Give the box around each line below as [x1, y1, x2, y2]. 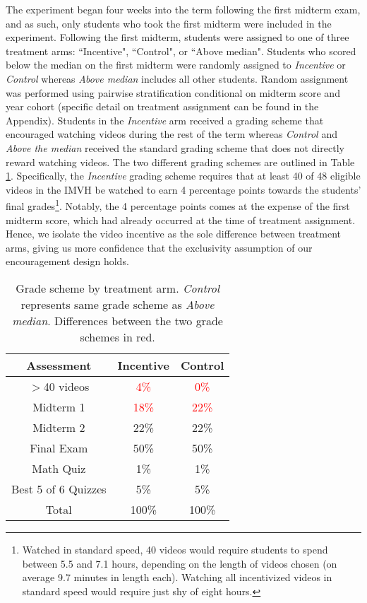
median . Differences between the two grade [12, 312, 223, 329]
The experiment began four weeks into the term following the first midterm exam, [6, 2, 361, 16]
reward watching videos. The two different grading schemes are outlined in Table [6, 154, 355, 169]
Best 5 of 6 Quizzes [11, 480, 107, 497]
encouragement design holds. [6, 254, 129, 269]
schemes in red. [80, 328, 155, 345]
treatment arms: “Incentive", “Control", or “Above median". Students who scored [6, 43, 356, 58]
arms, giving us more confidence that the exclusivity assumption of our [6, 240, 313, 254]
